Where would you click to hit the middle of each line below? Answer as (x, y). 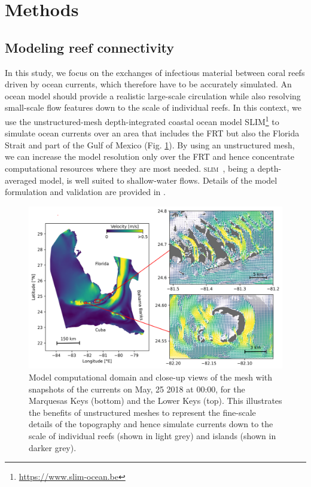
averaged (21, 180)
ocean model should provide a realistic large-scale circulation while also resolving (153, 95)
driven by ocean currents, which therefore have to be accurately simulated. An (148, 84)
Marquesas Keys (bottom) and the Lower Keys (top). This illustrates (155, 401)
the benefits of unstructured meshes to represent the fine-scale (142, 412)
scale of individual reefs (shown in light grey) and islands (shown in (153, 435)
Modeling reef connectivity (90, 47)
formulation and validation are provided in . (85, 192)
